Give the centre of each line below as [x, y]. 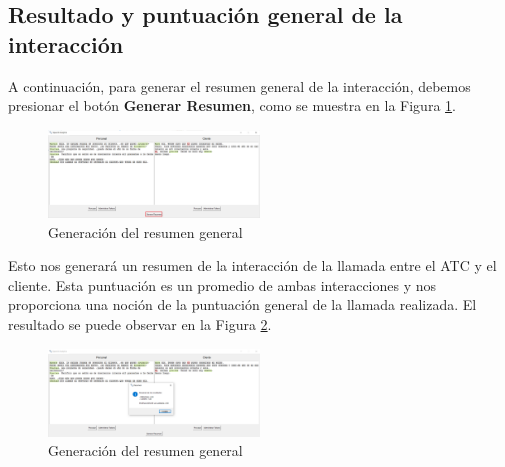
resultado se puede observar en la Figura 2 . [140, 323]
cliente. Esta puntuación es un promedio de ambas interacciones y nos [222, 284]
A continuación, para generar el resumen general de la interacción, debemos [239, 85]
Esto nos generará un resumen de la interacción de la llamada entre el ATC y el [252, 265]
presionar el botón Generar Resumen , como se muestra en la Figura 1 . [232, 105]
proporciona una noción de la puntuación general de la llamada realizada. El [242, 304]
